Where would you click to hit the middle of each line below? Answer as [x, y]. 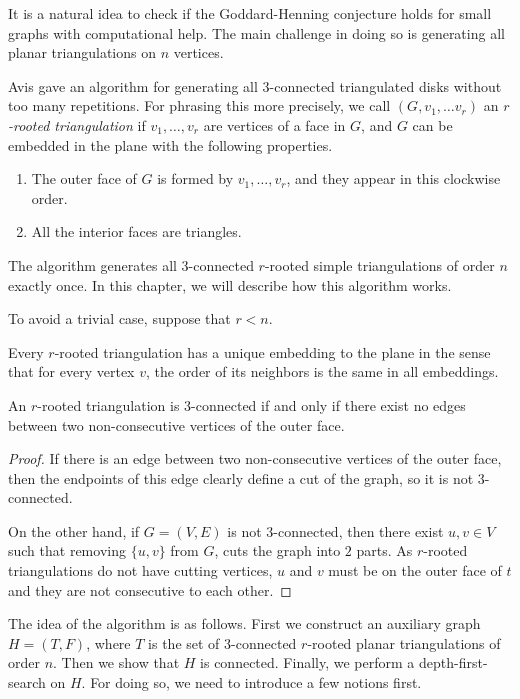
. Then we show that [116, 662]
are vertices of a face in [274, 124]
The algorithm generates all [92, 264]
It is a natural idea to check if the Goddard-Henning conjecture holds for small [250, 13]
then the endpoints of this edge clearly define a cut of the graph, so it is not [241, 477]
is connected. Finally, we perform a [307, 662]
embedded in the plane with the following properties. [170, 144]
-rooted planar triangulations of [404, 642]
